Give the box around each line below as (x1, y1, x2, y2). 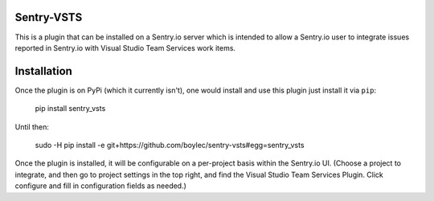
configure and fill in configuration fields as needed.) (14, 181, 186, 191)
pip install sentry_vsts (35, 104, 106, 113)
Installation (14, 64, 72, 78)
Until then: (14, 121, 50, 132)
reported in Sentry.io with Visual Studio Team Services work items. (14, 43, 236, 52)
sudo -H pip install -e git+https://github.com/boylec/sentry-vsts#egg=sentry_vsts (35, 140, 305, 150)
